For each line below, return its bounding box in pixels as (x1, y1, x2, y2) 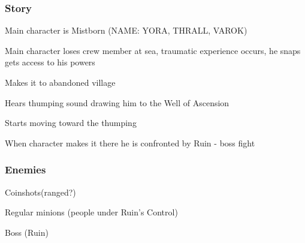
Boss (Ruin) (5, 226, 49, 238)
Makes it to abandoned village (5, 76, 116, 88)
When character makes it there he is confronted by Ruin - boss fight (5, 136, 255, 149)
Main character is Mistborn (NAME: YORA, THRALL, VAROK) (5, 24, 247, 37)
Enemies (5, 162, 46, 177)
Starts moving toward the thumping (5, 116, 137, 129)
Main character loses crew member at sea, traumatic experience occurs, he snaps (5, 44, 301, 56)
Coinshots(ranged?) (5, 185, 76, 198)
